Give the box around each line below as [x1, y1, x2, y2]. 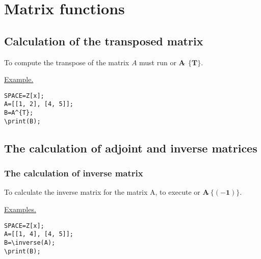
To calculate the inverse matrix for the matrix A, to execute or [4, 187, 200, 197]
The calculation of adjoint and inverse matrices [4, 140, 257, 156]
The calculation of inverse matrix [4, 167, 143, 179]
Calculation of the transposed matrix [4, 33, 203, 48]
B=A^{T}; [4, 109, 34, 117]
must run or [139, 57, 176, 67]
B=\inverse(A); [4, 239, 56, 246]
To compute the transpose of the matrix [4, 57, 129, 67]
